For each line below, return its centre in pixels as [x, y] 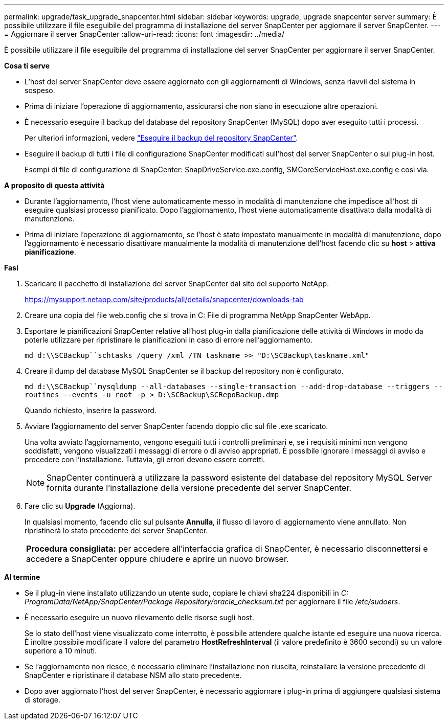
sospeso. [40, 90]
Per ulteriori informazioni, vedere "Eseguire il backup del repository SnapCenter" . [161, 138]
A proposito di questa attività [54, 185]
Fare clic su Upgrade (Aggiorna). [80, 506]
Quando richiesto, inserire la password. [91, 410]
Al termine [22, 577]
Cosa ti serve [27, 66]
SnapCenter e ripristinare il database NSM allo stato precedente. [133, 675]
